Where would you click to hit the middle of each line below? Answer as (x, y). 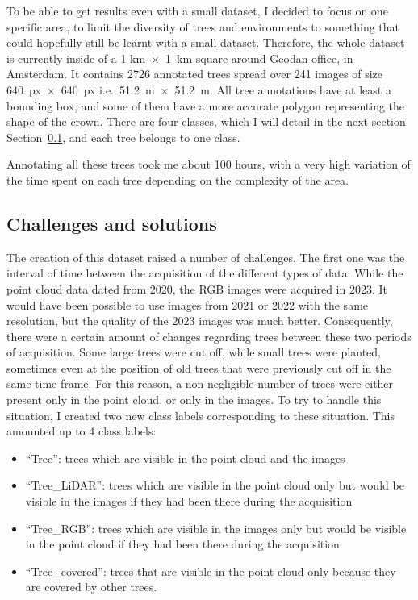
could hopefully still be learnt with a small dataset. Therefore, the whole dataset (206, 42)
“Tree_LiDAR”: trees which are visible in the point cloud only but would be (215, 485)
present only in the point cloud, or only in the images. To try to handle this (194, 400)
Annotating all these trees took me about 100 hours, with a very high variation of (209, 164)
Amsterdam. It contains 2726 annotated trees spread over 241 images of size (195, 74)
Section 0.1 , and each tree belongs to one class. (123, 137)
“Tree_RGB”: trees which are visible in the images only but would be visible (216, 528)
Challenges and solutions (112, 223)
